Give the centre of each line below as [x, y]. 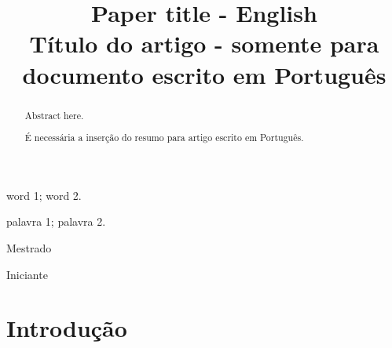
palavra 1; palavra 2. [56, 221]
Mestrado [29, 247]
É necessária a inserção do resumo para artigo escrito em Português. [164, 138]
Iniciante [27, 274]
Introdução [67, 328]
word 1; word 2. [44, 195]
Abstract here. [54, 115]
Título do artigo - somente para [204, 43]
